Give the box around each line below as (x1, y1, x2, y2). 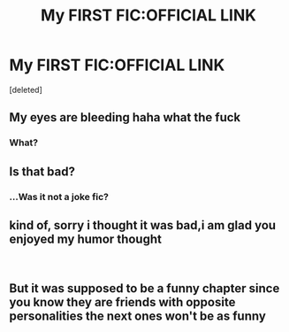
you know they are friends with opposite (9, 294, 236, 310)
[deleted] (9, 84, 42, 95)
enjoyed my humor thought (9, 231, 162, 246)
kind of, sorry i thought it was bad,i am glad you (9, 218, 277, 233)
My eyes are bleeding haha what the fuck (9, 110, 241, 125)
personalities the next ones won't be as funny (9, 308, 267, 323)
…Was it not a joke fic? (9, 190, 109, 203)
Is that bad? (9, 164, 75, 179)
